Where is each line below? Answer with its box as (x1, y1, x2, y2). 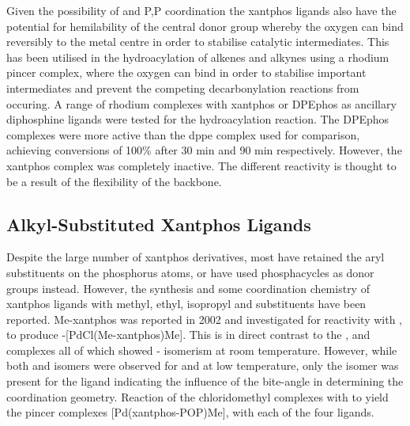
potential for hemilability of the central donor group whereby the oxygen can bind (6, 17, 404, 34)
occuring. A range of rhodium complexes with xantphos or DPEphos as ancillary (6, 95, 397, 112)
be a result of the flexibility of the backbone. (6, 173, 222, 189)
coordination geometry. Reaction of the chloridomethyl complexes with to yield (6, 388, 389, 405)
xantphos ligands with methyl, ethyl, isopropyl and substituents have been (6, 295, 367, 312)
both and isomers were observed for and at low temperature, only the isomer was (6, 357, 399, 374)
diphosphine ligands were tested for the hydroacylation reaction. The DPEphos (6, 111, 389, 127)
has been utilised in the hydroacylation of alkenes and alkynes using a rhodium (6, 48, 389, 65)
